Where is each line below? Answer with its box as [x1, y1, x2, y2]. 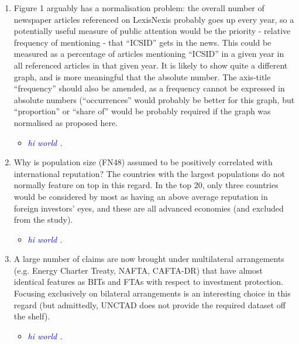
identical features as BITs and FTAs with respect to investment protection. [13, 275, 284, 288]
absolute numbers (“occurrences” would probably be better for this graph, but [13, 93, 295, 105]
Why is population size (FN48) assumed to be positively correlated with [13, 156, 273, 168]
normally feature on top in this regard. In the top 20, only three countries [13, 179, 279, 191]
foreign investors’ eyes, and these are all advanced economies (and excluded [13, 202, 284, 214]
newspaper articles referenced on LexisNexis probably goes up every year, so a [13, 13, 294, 25]
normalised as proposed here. [13, 116, 118, 128]
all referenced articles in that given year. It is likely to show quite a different [13, 59, 288, 71]
